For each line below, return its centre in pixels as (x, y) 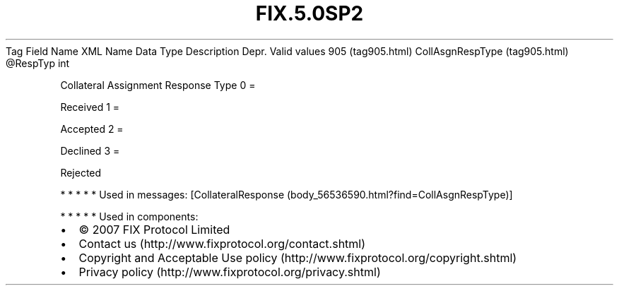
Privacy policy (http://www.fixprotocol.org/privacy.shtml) (230, 272)
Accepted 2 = (92, 129)
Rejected (81, 172)
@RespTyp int (38, 63)
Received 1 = (90, 107)
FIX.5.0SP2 (309, 13)
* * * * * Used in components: (129, 216)
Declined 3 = (90, 150)
